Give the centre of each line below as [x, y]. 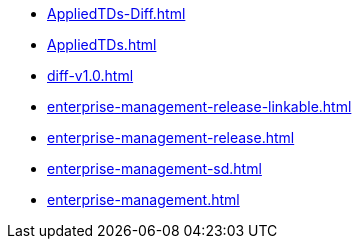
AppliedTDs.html [102, 44]
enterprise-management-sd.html [154, 168]
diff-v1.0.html [90, 75]
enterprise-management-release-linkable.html [199, 106]
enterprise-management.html [143, 199]
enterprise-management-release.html [171, 137]
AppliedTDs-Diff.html [116, 13]
